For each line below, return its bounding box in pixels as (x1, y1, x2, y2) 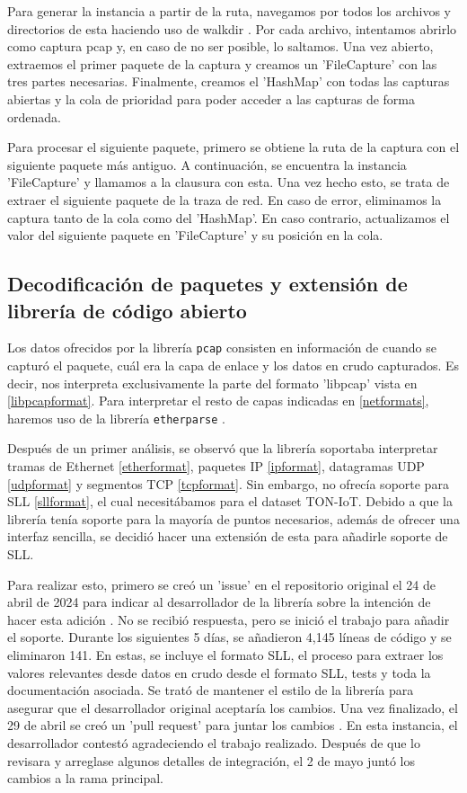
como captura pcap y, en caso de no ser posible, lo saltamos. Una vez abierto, (7, 37, 434, 56)
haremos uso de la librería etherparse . (7, 408, 225, 427)
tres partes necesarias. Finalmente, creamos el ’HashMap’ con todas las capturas (7, 72, 450, 91)
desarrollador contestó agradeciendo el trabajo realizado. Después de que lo (7, 733, 421, 752)
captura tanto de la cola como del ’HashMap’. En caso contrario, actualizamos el (7, 208, 450, 227)
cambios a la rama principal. (7, 769, 163, 788)
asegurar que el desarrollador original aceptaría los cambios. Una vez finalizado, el (7, 698, 458, 717)
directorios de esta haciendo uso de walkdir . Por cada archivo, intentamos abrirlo (7, 19, 457, 38)
